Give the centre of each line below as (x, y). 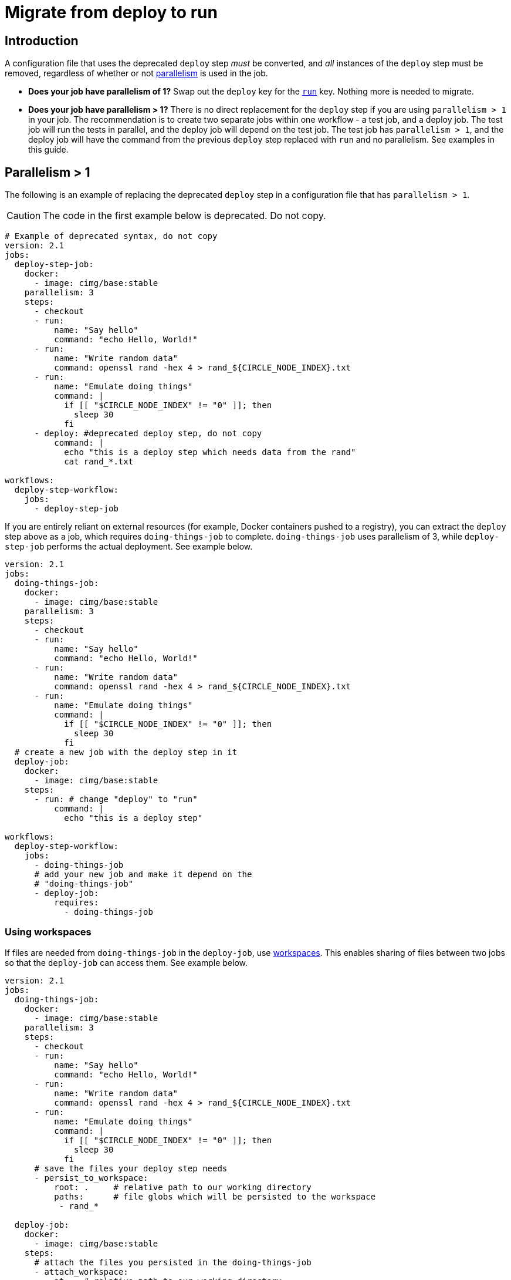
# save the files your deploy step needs (131, 1168)
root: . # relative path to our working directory (183, 1187)
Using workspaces (48, 932)
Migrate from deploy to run (111, 12)
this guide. (48, 150)
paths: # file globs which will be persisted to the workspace (215, 1196)
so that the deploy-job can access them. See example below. (126, 962)
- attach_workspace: (81, 1271)
